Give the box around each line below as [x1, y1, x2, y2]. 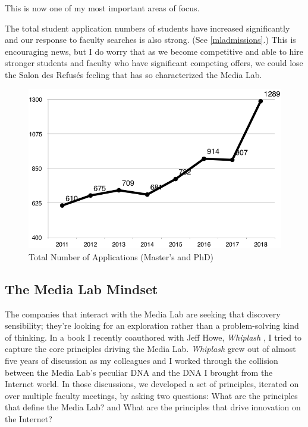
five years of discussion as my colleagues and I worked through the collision [5, 354, 278, 366]
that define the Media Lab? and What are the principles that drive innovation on [5, 401, 301, 413]
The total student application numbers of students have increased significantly [5, 21, 290, 34]
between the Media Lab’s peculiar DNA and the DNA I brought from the [5, 366, 273, 378]
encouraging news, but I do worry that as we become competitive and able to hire [5, 45, 303, 57]
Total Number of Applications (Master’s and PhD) [29, 250, 214, 263]
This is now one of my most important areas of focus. [5, 2, 200, 14]
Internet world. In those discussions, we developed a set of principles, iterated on [5, 378, 299, 390]
